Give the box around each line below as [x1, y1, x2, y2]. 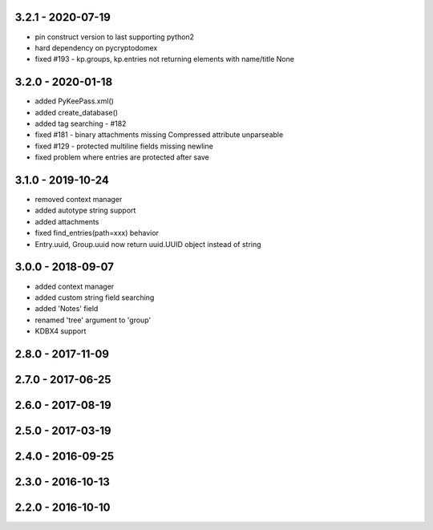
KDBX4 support [34, 326, 87, 336]
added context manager [34, 281, 115, 291]
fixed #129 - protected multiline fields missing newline [34, 141, 214, 151]
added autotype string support [34, 205, 136, 216]
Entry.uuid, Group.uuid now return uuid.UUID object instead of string [34, 239, 261, 249]
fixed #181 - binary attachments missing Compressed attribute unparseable [34, 130, 284, 140]
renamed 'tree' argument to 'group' [34, 315, 152, 325]
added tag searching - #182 [34, 119, 127, 128]
